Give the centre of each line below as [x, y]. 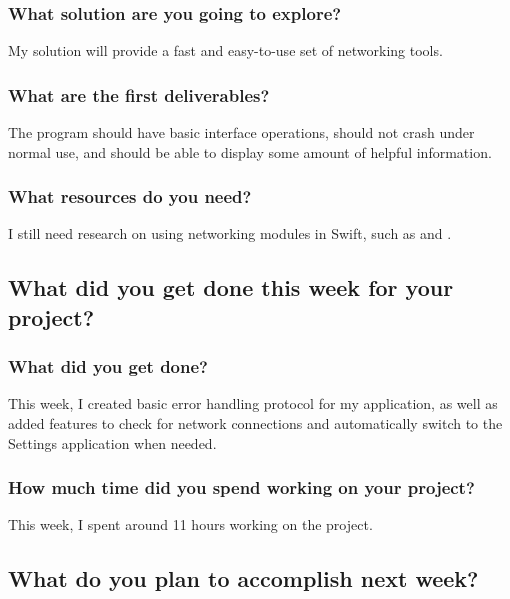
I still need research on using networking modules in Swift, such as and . [230, 233]
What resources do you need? [130, 196]
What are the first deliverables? [139, 94]
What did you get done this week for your [231, 287]
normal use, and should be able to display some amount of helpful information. [250, 151]
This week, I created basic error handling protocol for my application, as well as [253, 403]
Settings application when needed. [112, 442]
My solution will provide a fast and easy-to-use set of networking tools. [225, 50]
